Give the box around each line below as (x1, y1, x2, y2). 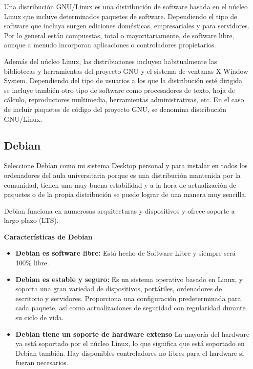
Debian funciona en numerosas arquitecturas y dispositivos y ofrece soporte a (4, 205, 235, 216)
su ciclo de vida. (15, 312, 64, 323)
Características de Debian (4, 231, 93, 241)
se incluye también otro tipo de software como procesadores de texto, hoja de (4, 85, 235, 95)
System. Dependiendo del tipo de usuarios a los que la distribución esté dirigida (4, 75, 243, 86)
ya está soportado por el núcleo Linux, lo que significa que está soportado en (15, 338, 245, 348)
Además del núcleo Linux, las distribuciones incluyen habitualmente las (4, 56, 217, 66)
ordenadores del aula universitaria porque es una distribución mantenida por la (4, 170, 241, 180)
